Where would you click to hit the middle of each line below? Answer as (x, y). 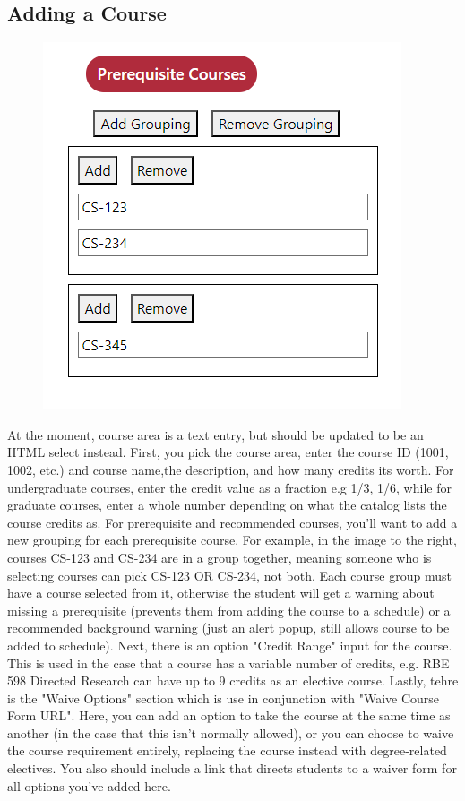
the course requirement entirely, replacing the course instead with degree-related (227, 750)
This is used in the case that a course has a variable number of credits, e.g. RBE (228, 663)
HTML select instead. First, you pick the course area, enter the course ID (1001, (228, 452)
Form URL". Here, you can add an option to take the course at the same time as (229, 715)
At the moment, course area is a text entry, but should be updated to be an (215, 434)
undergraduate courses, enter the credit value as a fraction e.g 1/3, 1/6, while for (229, 487)
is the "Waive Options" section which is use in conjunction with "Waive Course (224, 698)
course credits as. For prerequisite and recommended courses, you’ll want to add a (232, 522)
